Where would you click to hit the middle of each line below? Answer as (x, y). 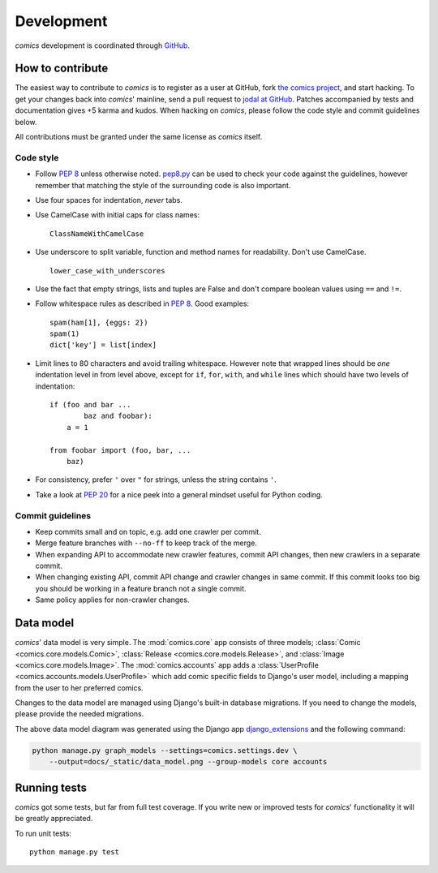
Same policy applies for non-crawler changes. (112, 600)
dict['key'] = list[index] (103, 345)
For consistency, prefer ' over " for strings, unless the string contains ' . (156, 480)
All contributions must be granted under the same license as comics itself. (139, 137)
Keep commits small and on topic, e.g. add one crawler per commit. (148, 531)
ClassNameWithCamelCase (97, 234)
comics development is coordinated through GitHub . (103, 45)
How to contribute (62, 69)
